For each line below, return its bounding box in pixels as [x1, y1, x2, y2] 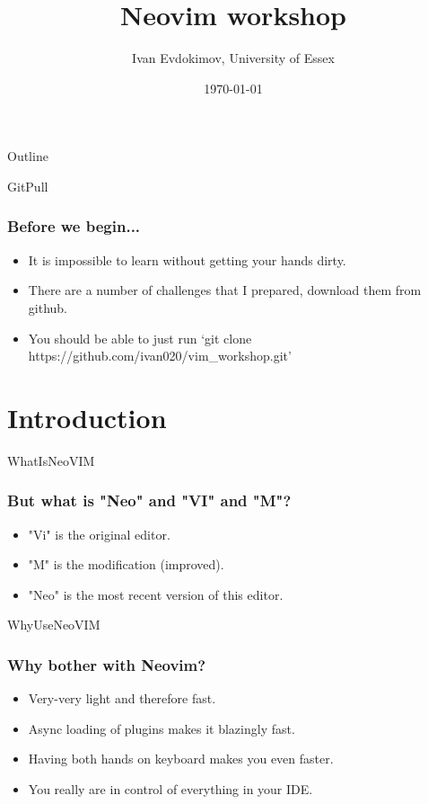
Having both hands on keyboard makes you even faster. [28, 749, 334, 768]
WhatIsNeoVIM [7, 451, 95, 469]
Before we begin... [7, 215, 141, 237]
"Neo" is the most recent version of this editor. [28, 585, 284, 603]
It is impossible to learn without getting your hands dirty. [28, 250, 346, 269]
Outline [7, 147, 48, 165]
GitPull [7, 176, 48, 195]
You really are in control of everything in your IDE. [28, 780, 313, 798]
